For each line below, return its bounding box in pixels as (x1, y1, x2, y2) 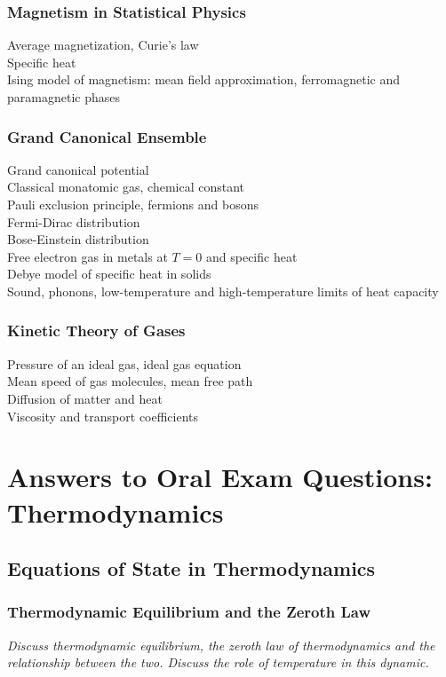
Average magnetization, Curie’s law (7, 35, 199, 54)
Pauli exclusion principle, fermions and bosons (7, 195, 259, 213)
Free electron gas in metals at (7, 247, 168, 265)
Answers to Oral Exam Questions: (7, 459, 433, 495)
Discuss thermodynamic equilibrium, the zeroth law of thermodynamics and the (7, 635, 435, 654)
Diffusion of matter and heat (7, 389, 163, 407)
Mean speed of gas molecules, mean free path (7, 372, 253, 390)
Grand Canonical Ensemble (7, 125, 207, 147)
